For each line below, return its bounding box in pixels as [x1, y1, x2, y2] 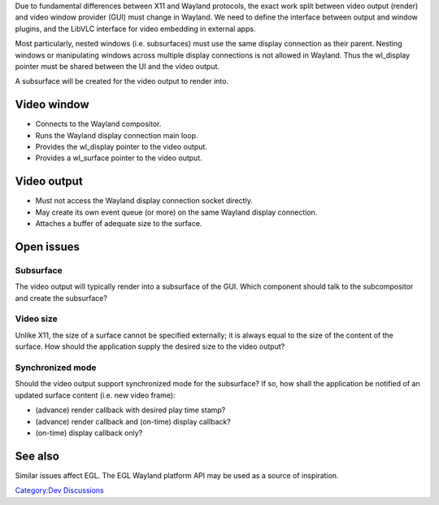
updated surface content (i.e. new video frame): [15, 390, 176, 400]
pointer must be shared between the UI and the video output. [15, 61, 219, 71]
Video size [15, 313, 58, 324]
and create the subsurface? [15, 293, 107, 303]
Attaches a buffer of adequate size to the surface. [35, 219, 202, 229]
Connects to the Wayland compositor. [35, 119, 162, 129]
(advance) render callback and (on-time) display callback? [35, 416, 231, 426]
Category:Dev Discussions [15, 485, 105, 495]
